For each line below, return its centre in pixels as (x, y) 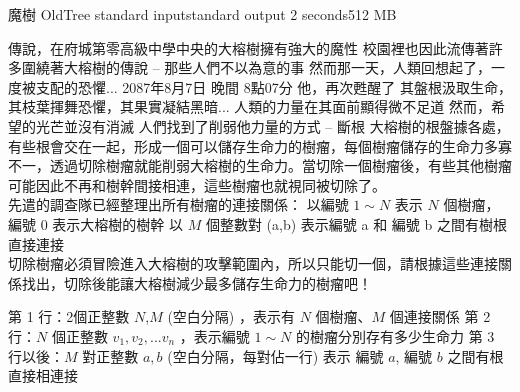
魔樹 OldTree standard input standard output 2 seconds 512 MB (202, 14)
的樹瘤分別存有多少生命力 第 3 (395, 335)
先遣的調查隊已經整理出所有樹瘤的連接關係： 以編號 (178, 204)
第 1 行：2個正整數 (69, 316)
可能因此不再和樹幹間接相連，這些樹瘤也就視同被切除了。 (197, 184)
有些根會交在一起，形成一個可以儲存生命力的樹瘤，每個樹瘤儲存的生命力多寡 (260, 145)
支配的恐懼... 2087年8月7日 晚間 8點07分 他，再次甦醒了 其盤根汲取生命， (273, 86)
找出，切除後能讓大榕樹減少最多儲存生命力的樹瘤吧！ (196, 282)
